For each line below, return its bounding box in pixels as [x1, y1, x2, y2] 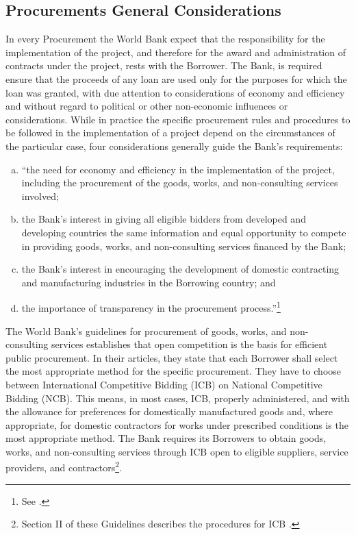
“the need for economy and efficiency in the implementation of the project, [21, 162, 335, 176]
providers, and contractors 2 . [5, 458, 122, 475]
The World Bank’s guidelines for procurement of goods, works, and [5, 323, 287, 338]
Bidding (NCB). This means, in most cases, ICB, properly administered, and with [5, 390, 350, 405]
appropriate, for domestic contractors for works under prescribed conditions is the [5, 417, 348, 432]
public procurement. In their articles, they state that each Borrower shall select [5, 350, 338, 364]
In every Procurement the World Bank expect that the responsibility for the [5, 32, 325, 46]
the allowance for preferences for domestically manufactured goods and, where [5, 404, 333, 419]
